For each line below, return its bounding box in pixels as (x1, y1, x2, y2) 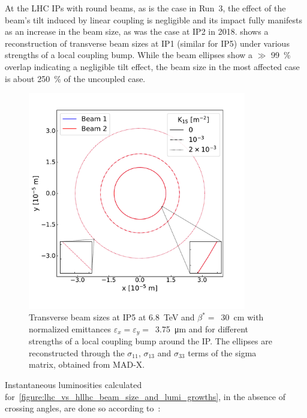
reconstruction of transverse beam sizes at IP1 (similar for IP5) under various (5, 37, 290, 49)
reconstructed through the (29, 346, 125, 359)
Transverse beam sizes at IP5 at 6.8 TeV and (29, 311, 195, 323)
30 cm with (221, 311, 264, 323)
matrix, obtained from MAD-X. (29, 358, 145, 371)
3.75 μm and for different (155, 322, 248, 335)
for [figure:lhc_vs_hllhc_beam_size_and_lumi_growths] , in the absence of (5, 390, 285, 402)
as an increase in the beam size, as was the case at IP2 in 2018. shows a (5, 25, 269, 38)
